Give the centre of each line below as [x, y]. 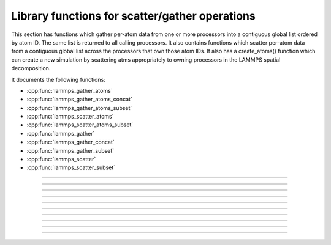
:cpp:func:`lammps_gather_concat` [70, 142]
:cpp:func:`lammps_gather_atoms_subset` [79, 108]
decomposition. [31, 68]
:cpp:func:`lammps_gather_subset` [70, 150]
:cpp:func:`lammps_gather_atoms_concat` [80, 99]
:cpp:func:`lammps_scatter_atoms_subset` [80, 125]
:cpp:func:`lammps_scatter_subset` [71, 167]
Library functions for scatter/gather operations [133, 16]
